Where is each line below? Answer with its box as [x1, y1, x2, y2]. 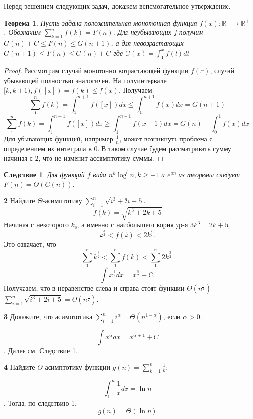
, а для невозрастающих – [111, 37, 190, 48]
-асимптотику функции [42, 362, 110, 372]
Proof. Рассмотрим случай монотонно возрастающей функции [4, 65, 189, 76]
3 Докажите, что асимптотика [4, 311, 93, 322]
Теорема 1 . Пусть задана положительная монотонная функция [4, 17, 197, 28]
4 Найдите [4, 362, 35, 372]
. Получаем [118, 84, 152, 95]
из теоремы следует [178, 169, 240, 179]
